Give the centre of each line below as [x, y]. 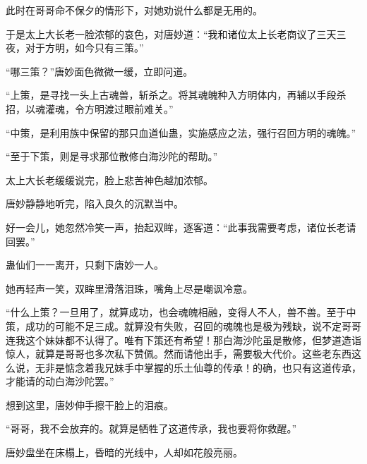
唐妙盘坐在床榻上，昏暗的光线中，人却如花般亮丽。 [124, 452]
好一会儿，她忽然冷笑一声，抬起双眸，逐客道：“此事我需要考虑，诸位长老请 [181, 227]
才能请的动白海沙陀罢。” [60, 381]
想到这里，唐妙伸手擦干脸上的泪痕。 [90, 404]
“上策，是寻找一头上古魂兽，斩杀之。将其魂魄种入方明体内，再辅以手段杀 [176, 95]
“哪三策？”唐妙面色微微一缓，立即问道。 [100, 71]
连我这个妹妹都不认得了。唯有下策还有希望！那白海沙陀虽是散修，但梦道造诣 [183, 340]
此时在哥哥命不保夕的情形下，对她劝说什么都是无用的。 [134, 10]
